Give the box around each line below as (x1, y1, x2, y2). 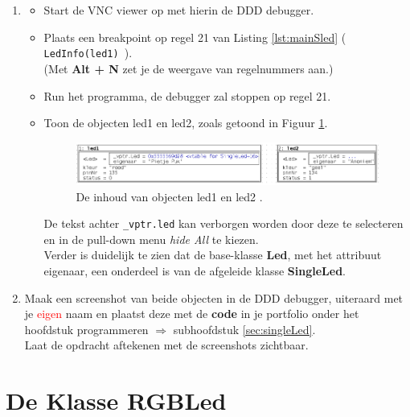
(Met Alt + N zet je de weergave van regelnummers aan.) (43, 60, 334, 76)
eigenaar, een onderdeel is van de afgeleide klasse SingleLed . (43, 262, 346, 279)
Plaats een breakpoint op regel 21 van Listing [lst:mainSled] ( (43, 28, 346, 45)
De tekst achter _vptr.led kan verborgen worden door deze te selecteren (43, 215, 404, 232)
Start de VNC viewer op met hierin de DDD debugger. (43, 2, 314, 18)
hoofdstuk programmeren (24, 320, 149, 337)
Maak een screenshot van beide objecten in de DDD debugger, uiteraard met (24, 289, 404, 306)
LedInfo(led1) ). (43, 44, 133, 61)
